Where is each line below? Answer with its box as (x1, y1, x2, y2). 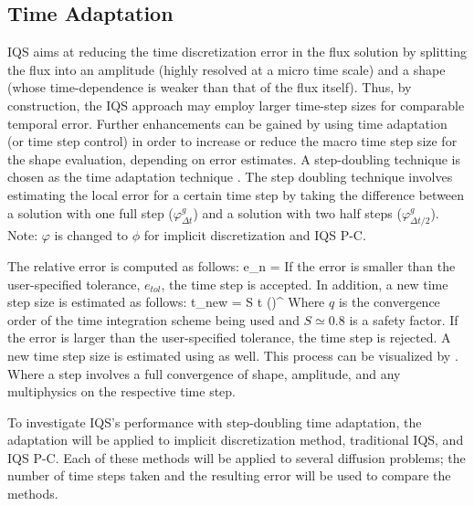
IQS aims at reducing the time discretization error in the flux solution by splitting (7, 42, 467, 61)
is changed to (54, 226, 129, 245)
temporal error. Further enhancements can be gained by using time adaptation (7, 113, 448, 132)
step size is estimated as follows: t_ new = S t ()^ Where (7, 292, 325, 311)
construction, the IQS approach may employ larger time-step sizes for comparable (7, 95, 465, 114)
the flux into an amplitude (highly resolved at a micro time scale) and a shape (7, 59, 446, 79)
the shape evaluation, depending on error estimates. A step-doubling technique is (7, 149, 460, 168)
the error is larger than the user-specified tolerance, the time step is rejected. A (7, 328, 451, 347)
